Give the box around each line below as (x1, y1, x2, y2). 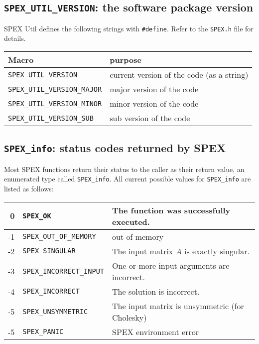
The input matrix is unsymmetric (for (112, 300, 244, 312)
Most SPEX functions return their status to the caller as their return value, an (4, 164, 245, 174)
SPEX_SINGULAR (22, 247, 76, 255)
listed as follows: (4, 183, 54, 194)
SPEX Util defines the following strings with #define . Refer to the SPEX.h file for (4, 23, 254, 33)
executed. (112, 215, 150, 227)
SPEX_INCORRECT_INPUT (22, 267, 105, 275)
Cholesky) (112, 311, 147, 323)
